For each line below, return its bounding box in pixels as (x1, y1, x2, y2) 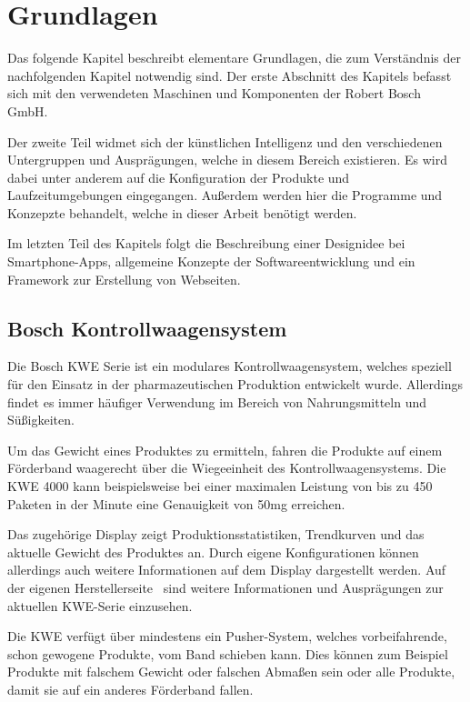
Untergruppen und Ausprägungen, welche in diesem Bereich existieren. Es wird (7, 150, 447, 169)
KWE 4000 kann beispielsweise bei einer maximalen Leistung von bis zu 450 (7, 476, 433, 496)
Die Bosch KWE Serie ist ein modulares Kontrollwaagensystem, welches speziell (7, 356, 452, 376)
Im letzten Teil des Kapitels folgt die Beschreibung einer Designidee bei (7, 234, 405, 253)
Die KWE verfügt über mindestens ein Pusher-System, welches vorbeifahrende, (7, 627, 447, 646)
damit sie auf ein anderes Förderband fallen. (7, 679, 254, 698)
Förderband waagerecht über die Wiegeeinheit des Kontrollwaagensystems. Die (7, 458, 446, 477)
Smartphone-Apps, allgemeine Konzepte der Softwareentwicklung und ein (7, 252, 415, 271)
